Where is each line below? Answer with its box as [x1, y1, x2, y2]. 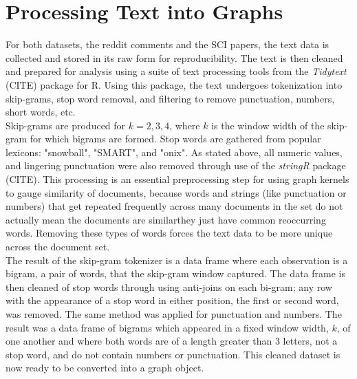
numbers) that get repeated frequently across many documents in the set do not [6, 199, 343, 213]
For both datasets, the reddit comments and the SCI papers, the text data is [6, 37, 329, 52]
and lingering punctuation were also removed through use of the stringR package [6, 158, 346, 173]
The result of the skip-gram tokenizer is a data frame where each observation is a [6, 252, 348, 267]
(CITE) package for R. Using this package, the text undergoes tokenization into [6, 77, 343, 91]
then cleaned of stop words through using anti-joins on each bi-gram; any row [6, 279, 332, 294]
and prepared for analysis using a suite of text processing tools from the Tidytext [6, 64, 347, 78]
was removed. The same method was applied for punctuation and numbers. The [6, 307, 342, 321]
